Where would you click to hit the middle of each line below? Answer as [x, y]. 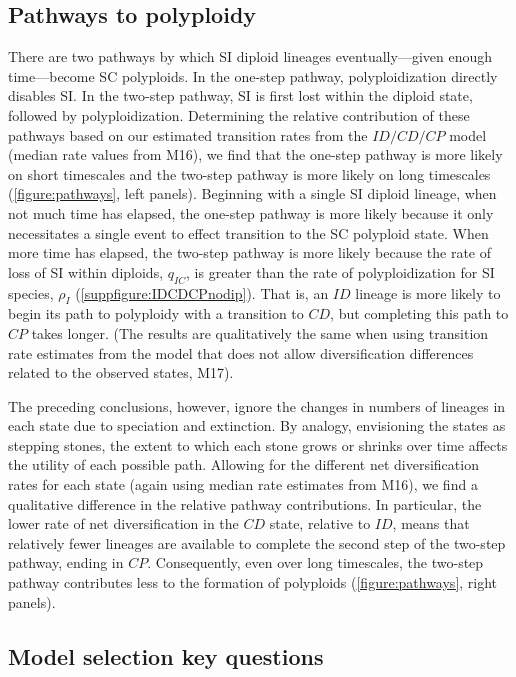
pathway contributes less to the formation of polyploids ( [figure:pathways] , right [253, 582]
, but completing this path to [419, 313]
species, [31, 292]
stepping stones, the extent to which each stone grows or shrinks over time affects [258, 444]
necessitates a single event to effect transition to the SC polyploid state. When [248, 232]
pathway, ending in [66, 562]
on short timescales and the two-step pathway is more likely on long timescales [249, 173]
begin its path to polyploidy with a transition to [156, 313]
